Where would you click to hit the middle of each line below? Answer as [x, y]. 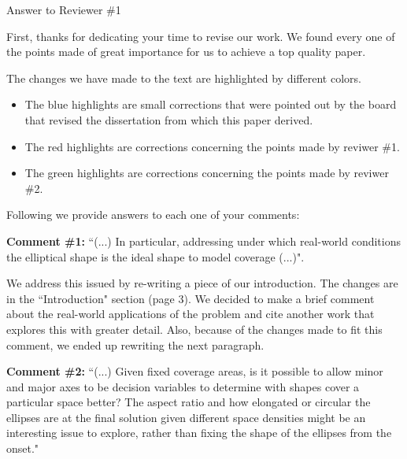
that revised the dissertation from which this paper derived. [169, 119]
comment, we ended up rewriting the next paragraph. [135, 344]
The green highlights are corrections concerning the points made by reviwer [207, 173]
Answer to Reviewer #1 [64, 9]
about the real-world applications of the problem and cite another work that [191, 314]
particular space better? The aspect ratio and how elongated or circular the [189, 402]
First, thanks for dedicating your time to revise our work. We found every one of [201, 36]
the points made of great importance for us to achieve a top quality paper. [186, 52]
